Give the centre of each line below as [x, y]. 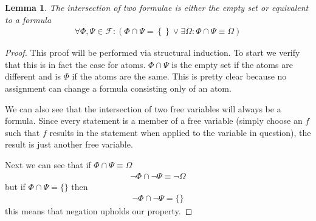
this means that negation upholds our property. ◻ [99, 211]
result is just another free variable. [69, 144]
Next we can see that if [48, 164]
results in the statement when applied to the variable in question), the [180, 132]
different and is [33, 76]
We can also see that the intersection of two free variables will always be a [143, 108]
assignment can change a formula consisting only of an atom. [118, 88]
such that [22, 132]
